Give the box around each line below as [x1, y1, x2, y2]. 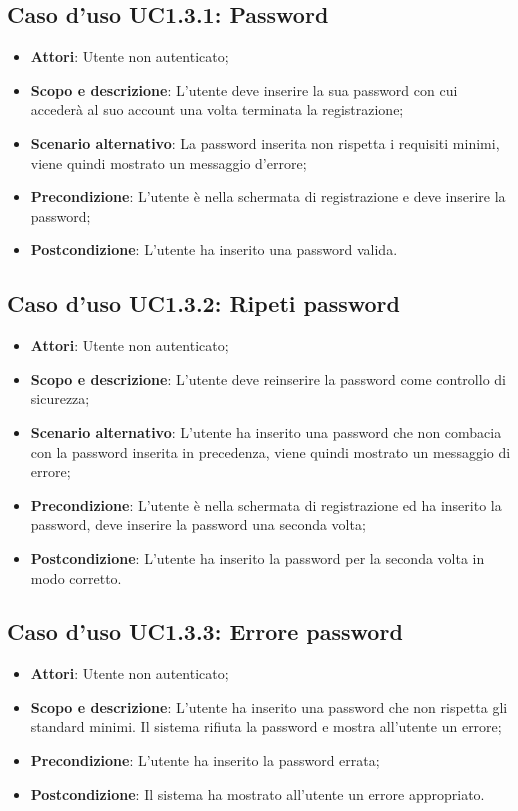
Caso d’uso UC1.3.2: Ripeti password [7, 288, 400, 319]
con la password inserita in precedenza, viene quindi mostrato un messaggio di [30, 441, 511, 462]
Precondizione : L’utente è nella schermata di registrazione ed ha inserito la [30, 494, 502, 515]
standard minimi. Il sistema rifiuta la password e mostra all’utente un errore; [30, 716, 502, 737]
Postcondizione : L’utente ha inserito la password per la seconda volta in [30, 547, 485, 568]
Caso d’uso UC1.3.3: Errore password [7, 616, 403, 647]
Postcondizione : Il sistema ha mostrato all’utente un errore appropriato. [30, 783, 485, 804]
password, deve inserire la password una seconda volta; [30, 514, 366, 535]
